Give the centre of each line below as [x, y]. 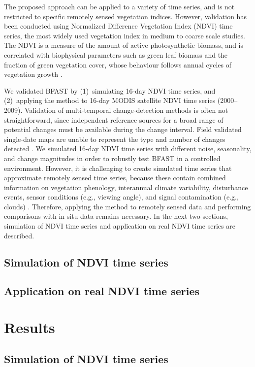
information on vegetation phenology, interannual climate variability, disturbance [126, 187]
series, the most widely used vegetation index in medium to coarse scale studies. [125, 35]
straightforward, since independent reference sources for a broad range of [114, 119]
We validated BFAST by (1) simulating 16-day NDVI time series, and [110, 90]
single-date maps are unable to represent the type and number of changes [115, 139]
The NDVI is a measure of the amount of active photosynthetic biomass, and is [124, 45]
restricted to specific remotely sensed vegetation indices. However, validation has [125, 16]
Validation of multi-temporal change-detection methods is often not [126, 110]
